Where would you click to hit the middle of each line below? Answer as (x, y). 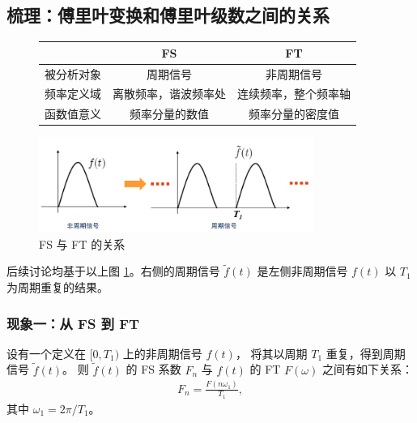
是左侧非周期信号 (302, 271)
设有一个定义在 (46, 353)
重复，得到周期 (366, 353)
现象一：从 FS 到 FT (73, 323)
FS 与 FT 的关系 (82, 244)
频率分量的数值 (169, 114)
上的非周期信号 (162, 353)
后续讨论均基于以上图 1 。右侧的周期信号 (113, 271)
